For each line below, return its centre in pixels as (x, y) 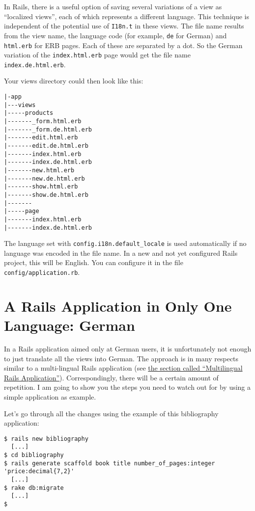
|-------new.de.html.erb (44, 178)
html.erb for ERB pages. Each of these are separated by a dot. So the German (123, 45)
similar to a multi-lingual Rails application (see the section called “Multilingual (123, 368)
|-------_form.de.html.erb (48, 129)
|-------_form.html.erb (43, 121)
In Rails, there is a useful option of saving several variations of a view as (113, 6)
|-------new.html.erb (39, 170)
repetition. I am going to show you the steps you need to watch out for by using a (127, 387)
